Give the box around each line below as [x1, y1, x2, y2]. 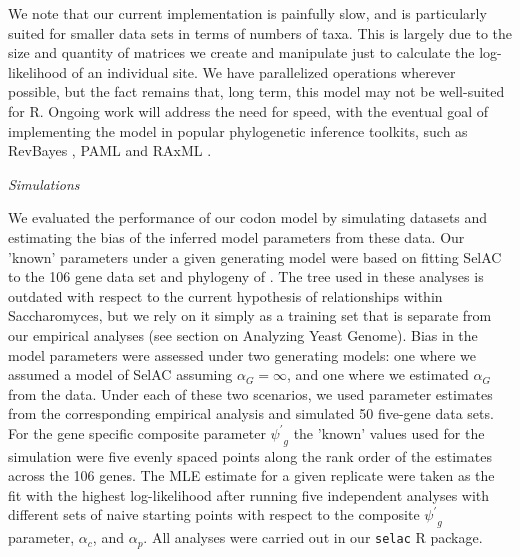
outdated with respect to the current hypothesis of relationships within [8, 285, 443, 306]
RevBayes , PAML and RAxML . [8, 140, 212, 161]
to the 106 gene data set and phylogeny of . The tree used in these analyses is [8, 266, 484, 287]
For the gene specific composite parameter [8, 422, 266, 443]
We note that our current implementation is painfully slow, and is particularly [8, 3, 487, 23]
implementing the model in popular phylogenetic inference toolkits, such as [8, 120, 468, 141]
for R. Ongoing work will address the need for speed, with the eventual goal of [8, 100, 489, 121]
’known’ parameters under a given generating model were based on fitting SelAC [8, 246, 502, 267]
